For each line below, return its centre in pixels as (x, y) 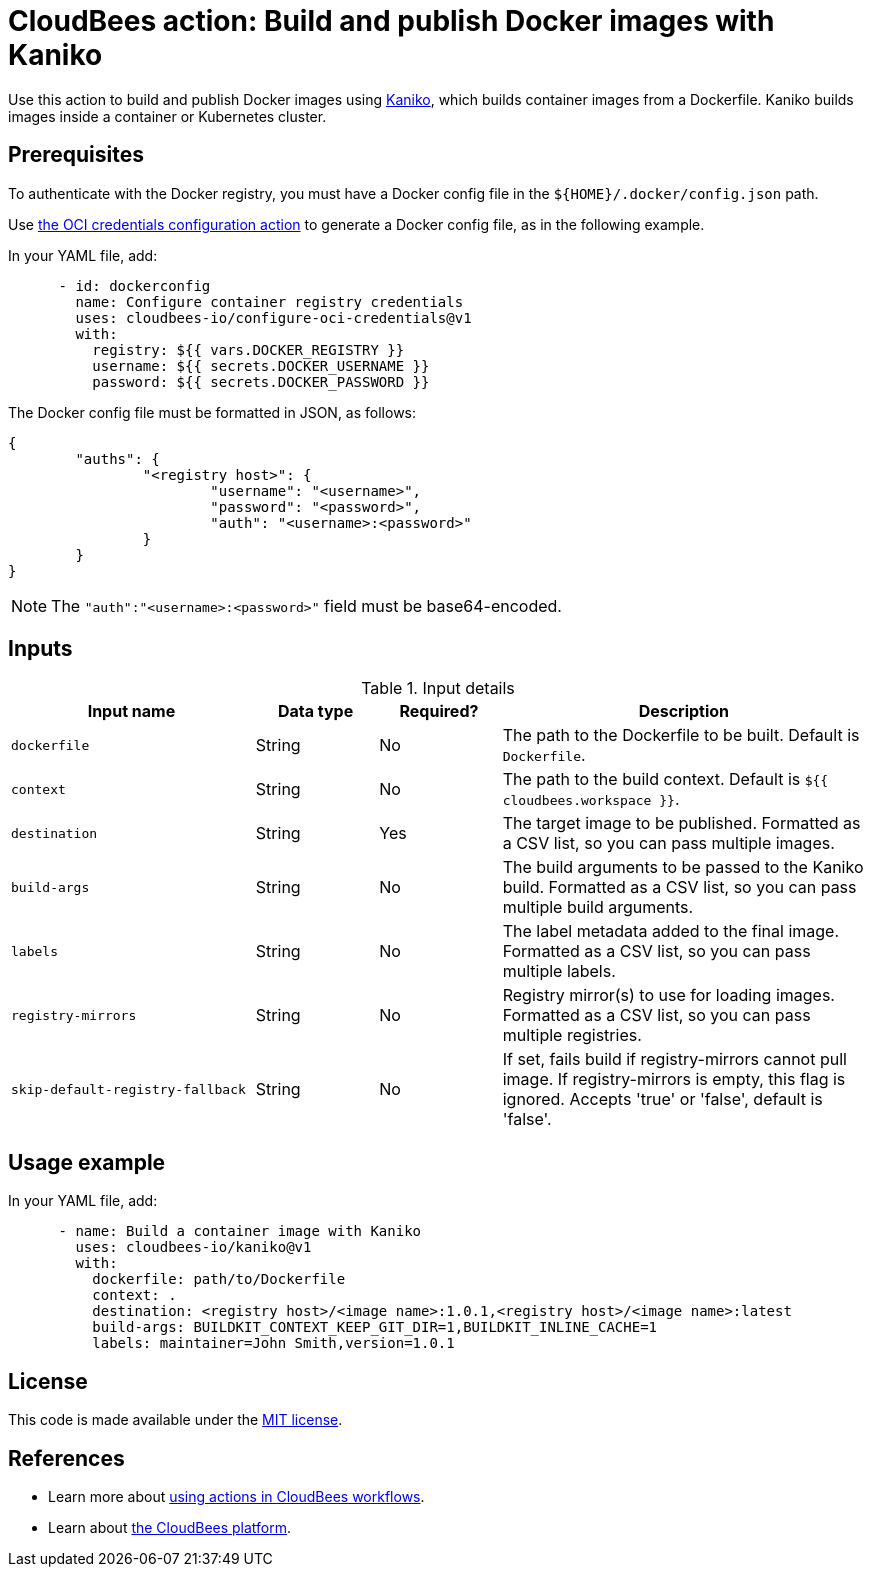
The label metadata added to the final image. (671, 931)
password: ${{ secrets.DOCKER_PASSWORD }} (261, 381)
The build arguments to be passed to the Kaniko (683, 867)
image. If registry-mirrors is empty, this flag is (674, 1079)
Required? (439, 711)
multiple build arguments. (598, 907)
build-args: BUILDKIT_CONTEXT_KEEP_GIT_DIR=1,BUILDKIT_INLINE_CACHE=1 (375, 1327)
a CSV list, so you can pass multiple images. (668, 843)
